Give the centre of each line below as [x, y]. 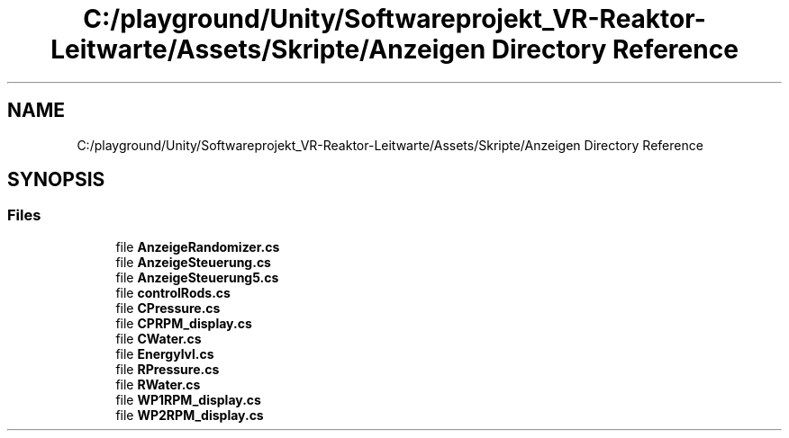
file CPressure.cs [168, 308]
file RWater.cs [158, 384]
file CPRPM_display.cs [184, 323]
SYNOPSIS [56, 180]
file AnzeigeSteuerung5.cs [197, 277]
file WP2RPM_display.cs [190, 415]
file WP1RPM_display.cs [188, 399]
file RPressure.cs [168, 369]
